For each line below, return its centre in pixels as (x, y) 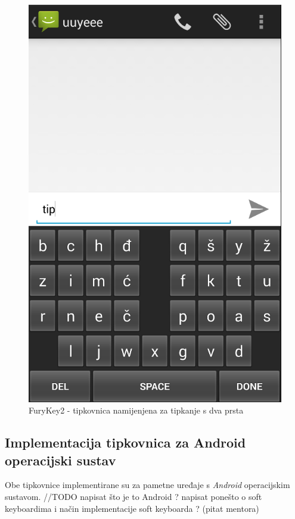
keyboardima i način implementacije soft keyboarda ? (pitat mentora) (132, 508)
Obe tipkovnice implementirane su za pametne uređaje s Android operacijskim (147, 485)
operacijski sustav (60, 460)
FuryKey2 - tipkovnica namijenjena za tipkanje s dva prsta (136, 410)
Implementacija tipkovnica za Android (125, 442)
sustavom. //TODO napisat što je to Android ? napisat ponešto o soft (133, 496)
